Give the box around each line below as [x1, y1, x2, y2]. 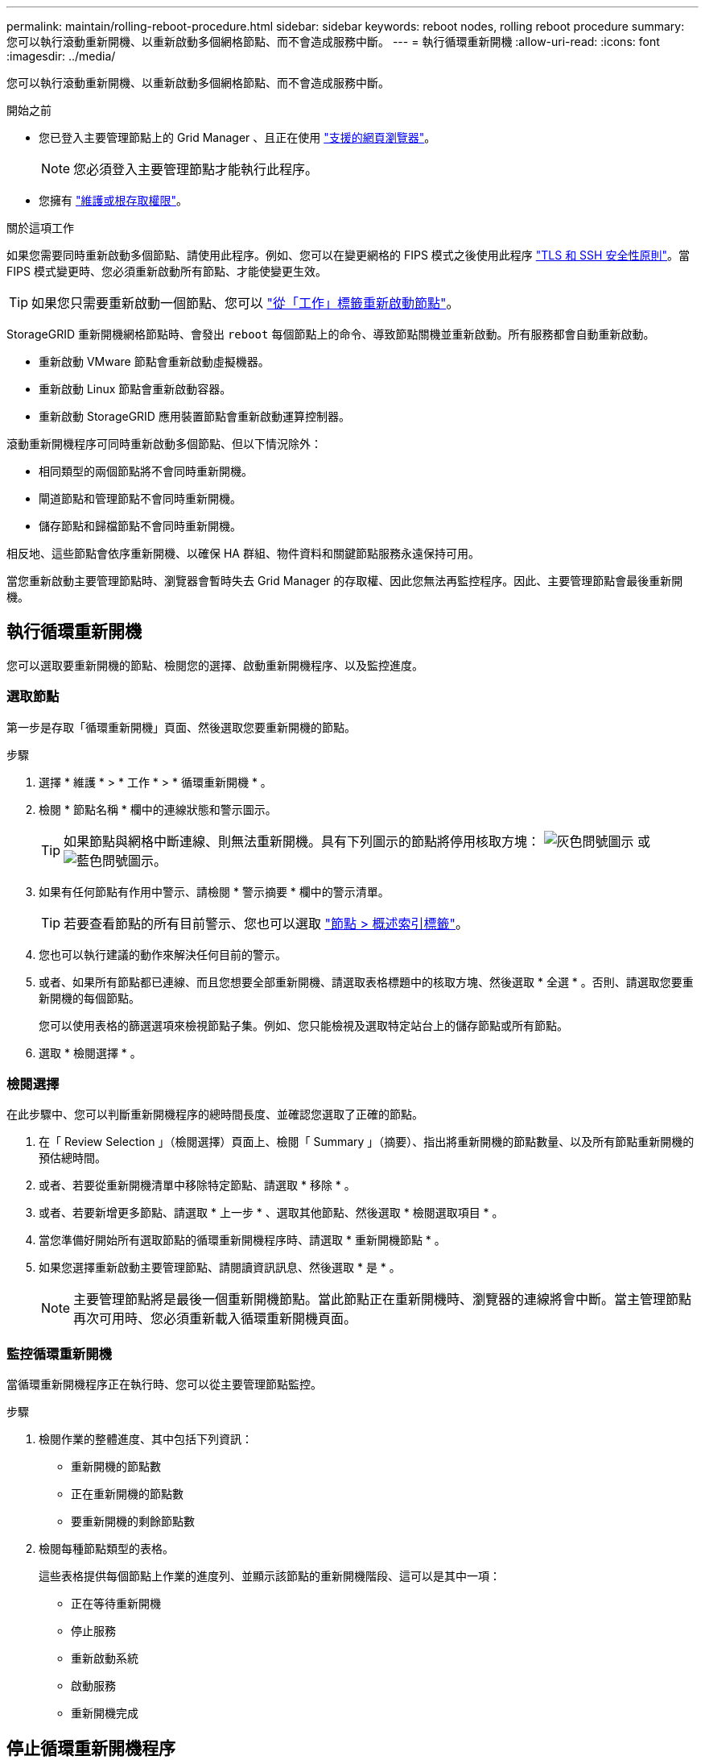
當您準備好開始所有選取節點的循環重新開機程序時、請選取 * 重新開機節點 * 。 [39, 1233, 446, 1247]
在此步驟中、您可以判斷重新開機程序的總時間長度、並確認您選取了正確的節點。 [6, 1107, 423, 1122]
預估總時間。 [39, 1151, 106, 1165]
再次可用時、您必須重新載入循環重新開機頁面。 [73, 1310, 357, 1327]
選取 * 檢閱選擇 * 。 [39, 1045, 142, 1060]
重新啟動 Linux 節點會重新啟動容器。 [39, 382, 232, 396]
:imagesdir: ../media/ [6, 49, 116, 63]
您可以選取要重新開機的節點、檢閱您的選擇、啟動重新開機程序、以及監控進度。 [6, 658, 423, 672]
